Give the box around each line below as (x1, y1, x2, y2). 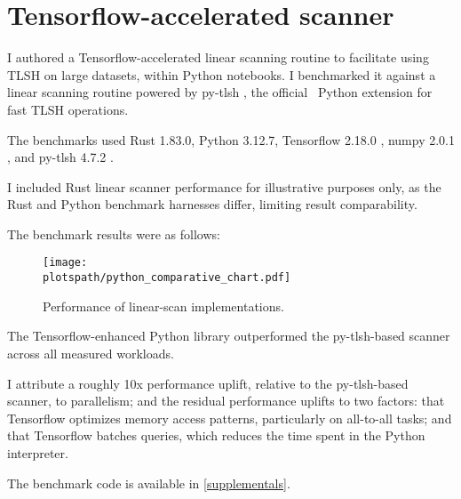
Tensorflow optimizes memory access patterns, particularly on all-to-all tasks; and (7, 408, 452, 427)
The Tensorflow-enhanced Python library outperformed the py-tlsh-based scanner (7, 326, 450, 345)
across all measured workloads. (7, 343, 174, 362)
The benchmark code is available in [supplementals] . (7, 473, 290, 492)
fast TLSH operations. (7, 100, 129, 118)
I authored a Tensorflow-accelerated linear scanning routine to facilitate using (7, 48, 429, 67)
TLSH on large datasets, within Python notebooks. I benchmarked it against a (7, 65, 436, 84)
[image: (43, 256, 88, 270)
